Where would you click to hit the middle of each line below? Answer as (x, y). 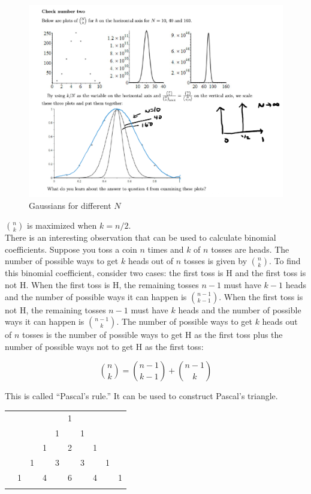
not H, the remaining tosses (55, 309)
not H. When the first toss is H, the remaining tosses (102, 285)
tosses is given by (215, 261)
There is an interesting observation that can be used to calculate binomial (141, 237)
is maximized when (62, 225)
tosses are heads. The (250, 249)
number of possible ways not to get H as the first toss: (104, 346)
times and (166, 249)
